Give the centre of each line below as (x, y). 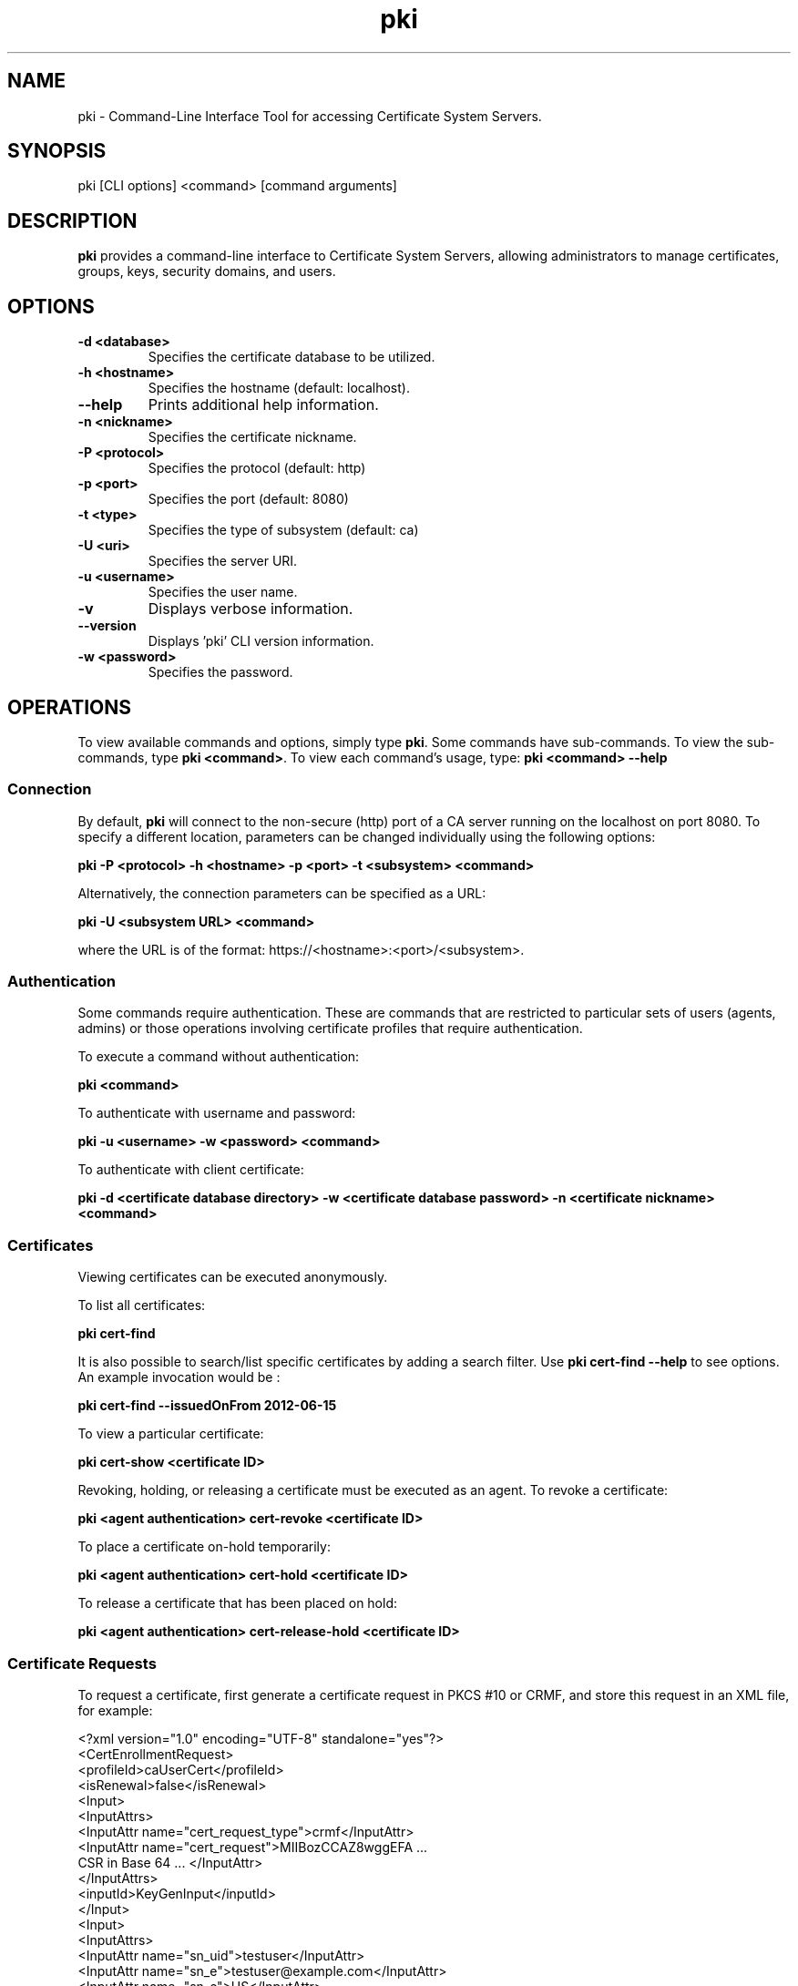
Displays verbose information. (251, 609)
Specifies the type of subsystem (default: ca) (283, 530)
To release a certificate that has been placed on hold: (238, 1603)
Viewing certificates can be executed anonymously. (233, 1277)
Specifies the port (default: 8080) (248, 499)
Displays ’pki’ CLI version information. (261, 641)
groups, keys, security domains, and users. (207, 271)
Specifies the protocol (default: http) (257, 468)
